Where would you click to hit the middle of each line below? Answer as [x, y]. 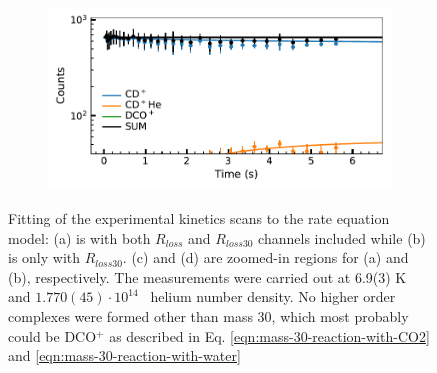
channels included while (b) [342, 237]
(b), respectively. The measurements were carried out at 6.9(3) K [207, 276]
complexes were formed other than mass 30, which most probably [208, 316]
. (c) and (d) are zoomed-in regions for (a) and [265, 257]
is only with [44, 257]
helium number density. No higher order [273, 296]
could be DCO [52, 335]
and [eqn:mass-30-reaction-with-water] [124, 355]
